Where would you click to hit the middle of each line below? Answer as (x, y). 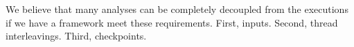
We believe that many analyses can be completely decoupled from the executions (177, 9)
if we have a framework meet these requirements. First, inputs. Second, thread (172, 22)
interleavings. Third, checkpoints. (76, 36)
